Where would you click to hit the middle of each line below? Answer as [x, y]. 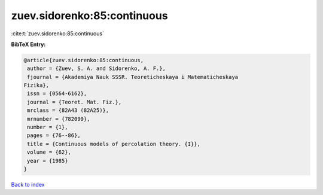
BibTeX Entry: [28, 44]
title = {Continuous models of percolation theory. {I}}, [114, 144]
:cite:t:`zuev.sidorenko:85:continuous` [58, 33]
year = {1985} [48, 161]
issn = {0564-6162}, [57, 94]
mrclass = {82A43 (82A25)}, [68, 110]
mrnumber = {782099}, [59, 119]
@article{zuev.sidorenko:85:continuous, [83, 60]
